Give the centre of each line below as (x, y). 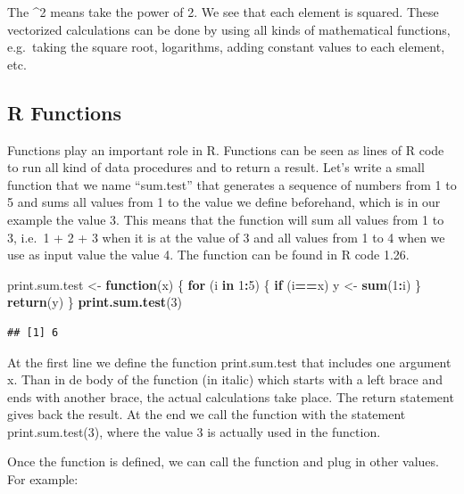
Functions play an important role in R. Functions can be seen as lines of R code (226, 149)
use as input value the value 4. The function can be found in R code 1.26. (208, 255)
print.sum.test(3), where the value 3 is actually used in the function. (194, 431)
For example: (43, 479)
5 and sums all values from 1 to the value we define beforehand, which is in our (224, 202)
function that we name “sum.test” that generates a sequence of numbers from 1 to (232, 184)
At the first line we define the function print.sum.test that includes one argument (229, 362)
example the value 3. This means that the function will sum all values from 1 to (226, 219)
